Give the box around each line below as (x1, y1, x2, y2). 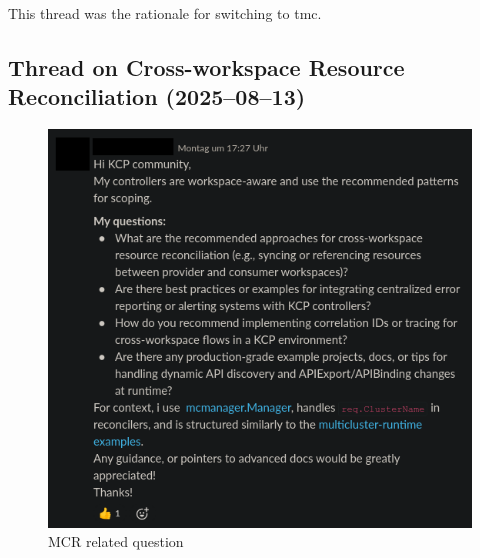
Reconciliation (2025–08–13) (8, 81, 306, 112)
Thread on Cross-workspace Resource (8, 51, 405, 82)
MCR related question (48, 531, 184, 552)
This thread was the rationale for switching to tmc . (8, 3, 322, 23)
